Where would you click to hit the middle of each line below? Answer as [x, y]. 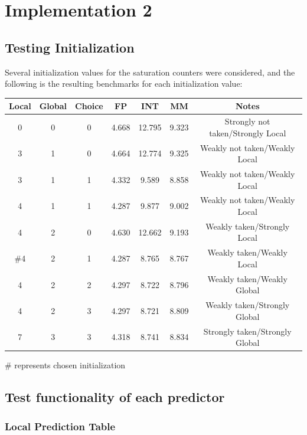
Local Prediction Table [60, 426]
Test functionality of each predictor [115, 397]
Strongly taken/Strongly [247, 331]
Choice [89, 106]
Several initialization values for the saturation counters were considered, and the [150, 72]
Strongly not [247, 121]
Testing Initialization [70, 47]
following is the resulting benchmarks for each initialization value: [124, 84]
